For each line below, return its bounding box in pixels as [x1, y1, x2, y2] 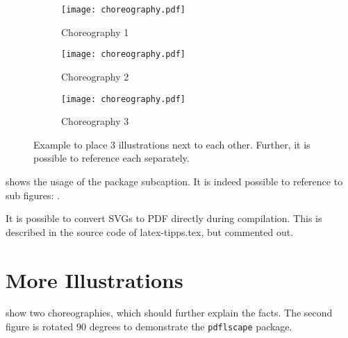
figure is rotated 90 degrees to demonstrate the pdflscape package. [6, 319, 292, 334]
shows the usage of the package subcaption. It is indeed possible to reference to [6, 174, 343, 188]
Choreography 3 [61, 114, 129, 128]
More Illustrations [6, 265, 183, 294]
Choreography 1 [61, 24, 129, 39]
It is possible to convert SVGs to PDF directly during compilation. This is [6, 211, 322, 226]
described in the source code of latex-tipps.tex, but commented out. [6, 224, 294, 239]
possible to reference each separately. [33, 151, 190, 165]
